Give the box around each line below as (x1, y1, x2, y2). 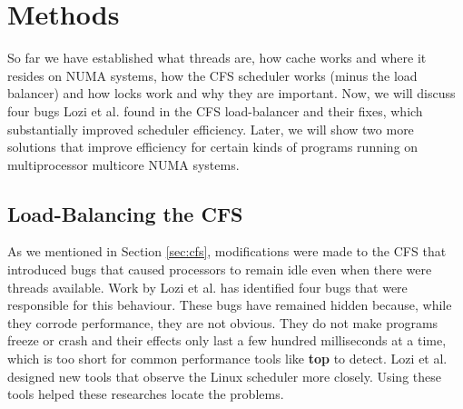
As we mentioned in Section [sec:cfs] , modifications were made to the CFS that (7, 242, 447, 261)
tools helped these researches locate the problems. (7, 384, 284, 404)
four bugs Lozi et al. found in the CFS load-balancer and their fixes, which (7, 101, 423, 120)
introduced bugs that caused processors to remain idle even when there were (7, 260, 432, 279)
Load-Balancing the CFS (7, 199, 243, 227)
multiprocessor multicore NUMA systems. (7, 155, 240, 174)
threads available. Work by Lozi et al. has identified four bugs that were (7, 277, 408, 296)
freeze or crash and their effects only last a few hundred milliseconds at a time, (7, 331, 447, 350)
